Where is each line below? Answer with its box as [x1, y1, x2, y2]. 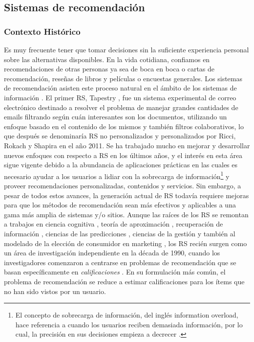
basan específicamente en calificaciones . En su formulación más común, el [4, 267, 226, 277]
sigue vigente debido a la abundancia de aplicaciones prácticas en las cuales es [4, 160, 238, 170]
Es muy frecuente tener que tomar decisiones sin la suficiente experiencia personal [4, 45, 249, 54]
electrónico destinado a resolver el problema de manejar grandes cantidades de [4, 102, 238, 112]
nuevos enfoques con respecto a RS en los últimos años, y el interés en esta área [4, 150, 243, 160]
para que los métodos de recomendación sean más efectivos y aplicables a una [4, 200, 236, 210]
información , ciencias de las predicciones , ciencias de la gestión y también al [4, 228, 235, 238]
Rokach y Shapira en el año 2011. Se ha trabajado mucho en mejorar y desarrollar [4, 140, 250, 150]
